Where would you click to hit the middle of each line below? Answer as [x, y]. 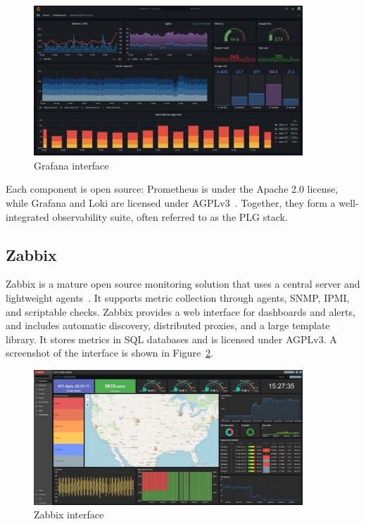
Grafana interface [71, 165]
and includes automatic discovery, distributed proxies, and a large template [168, 325]
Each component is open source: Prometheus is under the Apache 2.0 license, [172, 189]
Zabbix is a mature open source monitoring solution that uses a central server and [183, 284]
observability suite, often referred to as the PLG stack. [170, 216]
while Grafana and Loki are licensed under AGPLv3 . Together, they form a [171, 202]
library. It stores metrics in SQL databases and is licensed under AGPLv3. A [171, 339]
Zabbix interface [69, 515]
